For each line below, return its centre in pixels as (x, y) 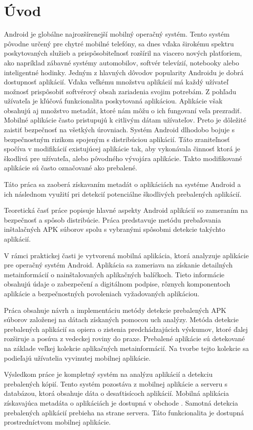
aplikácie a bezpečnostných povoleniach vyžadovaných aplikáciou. (102, 293)
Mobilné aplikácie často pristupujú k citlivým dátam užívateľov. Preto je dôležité (125, 120)
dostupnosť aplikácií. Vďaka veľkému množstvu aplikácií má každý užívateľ (116, 82)
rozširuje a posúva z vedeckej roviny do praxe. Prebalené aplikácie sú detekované (125, 338)
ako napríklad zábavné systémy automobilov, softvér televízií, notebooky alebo (122, 62)
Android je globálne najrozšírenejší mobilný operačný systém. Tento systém (117, 34)
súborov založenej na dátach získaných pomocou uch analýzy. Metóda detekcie (121, 319)
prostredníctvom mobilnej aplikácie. (57, 422)
